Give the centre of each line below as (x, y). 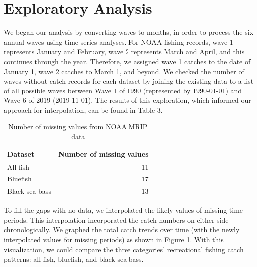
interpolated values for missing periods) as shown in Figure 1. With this (114, 239)
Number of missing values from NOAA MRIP (78, 127)
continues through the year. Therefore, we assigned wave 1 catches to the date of (127, 61)
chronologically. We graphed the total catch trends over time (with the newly (122, 229)
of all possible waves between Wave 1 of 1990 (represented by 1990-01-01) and (123, 90)
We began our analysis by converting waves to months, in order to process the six (129, 32)
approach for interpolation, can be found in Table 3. (83, 110)
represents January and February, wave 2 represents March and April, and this (124, 51)
